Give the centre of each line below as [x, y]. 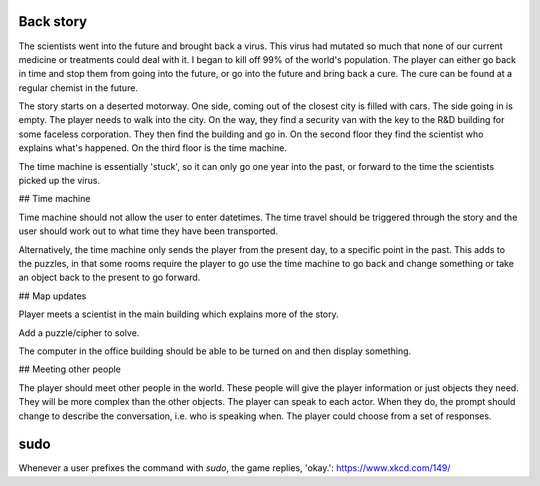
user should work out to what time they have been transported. [148, 231]
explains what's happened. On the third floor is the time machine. [152, 148]
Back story [53, 21]
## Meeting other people [70, 369]
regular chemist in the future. [78, 87]
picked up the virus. [59, 181]
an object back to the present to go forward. [109, 277]
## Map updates [52, 296]
